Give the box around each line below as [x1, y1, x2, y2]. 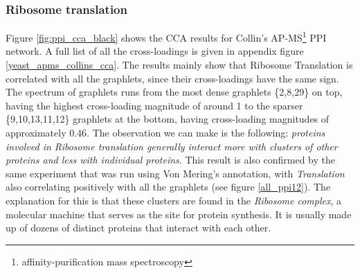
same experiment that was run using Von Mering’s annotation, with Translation [6, 166, 345, 180]
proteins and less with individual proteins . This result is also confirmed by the [6, 152, 335, 167]
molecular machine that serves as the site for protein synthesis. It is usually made [6, 206, 352, 221]
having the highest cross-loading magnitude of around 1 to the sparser [6, 98, 303, 112]
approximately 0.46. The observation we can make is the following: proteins [6, 125, 325, 140]
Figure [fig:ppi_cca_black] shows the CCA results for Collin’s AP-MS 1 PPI [6, 28, 327, 44]
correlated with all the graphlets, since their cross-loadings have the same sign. [6, 71, 339, 85]
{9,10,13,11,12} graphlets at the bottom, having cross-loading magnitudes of [6, 112, 330, 126]
